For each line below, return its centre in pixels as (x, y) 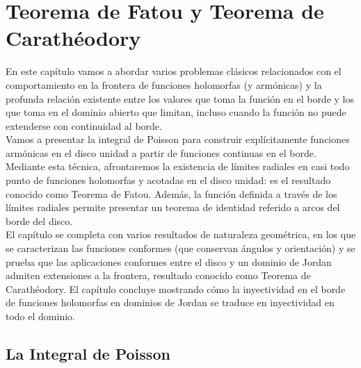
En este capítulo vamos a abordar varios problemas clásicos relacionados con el (174, 71)
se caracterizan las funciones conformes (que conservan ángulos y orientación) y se (180, 248)
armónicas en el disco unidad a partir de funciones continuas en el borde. (161, 152)
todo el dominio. (40, 316)
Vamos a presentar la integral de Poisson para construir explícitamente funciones (178, 139)
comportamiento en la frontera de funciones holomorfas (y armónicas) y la (164, 84)
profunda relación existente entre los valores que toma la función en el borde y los (180, 98)
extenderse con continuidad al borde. (84, 125)
